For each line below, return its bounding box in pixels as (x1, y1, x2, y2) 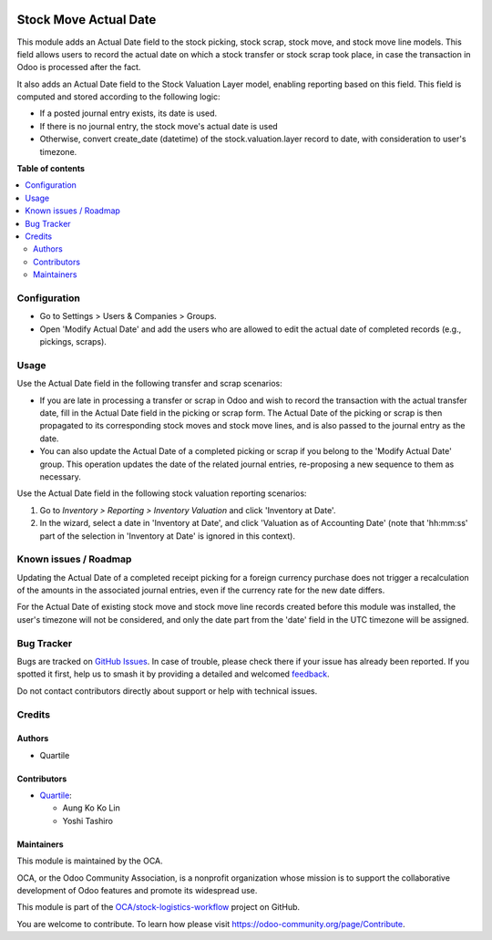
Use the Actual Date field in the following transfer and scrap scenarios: (16, 378, 282, 389)
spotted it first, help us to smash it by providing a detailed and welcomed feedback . (16, 668, 330, 679)
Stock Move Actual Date (16, 12, 157, 27)
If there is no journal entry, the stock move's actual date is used (39, 120, 278, 131)
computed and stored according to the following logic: (16, 91, 220, 102)
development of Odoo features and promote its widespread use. (16, 885, 258, 896)
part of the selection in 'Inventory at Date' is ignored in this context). (39, 530, 296, 542)
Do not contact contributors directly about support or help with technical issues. (16, 685, 318, 697)
